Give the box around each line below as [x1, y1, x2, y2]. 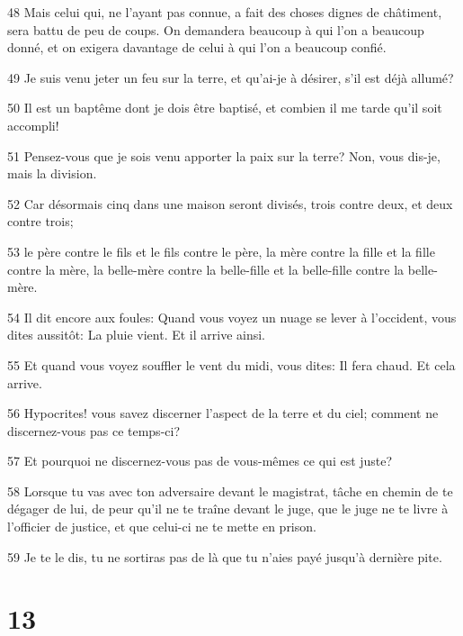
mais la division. [7, 164, 97, 183]
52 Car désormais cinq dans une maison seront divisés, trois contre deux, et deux [7, 194, 453, 213]
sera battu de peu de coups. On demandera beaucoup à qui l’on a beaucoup [7, 20, 424, 39]
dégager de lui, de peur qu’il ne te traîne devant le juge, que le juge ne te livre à [7, 499, 449, 518]
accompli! [7, 115, 59, 134]
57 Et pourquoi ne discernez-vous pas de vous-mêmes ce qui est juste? [7, 451, 393, 470]
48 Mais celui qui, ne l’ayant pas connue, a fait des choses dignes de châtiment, [7, 3, 442, 21]
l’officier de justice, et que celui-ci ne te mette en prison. [7, 517, 316, 536]
